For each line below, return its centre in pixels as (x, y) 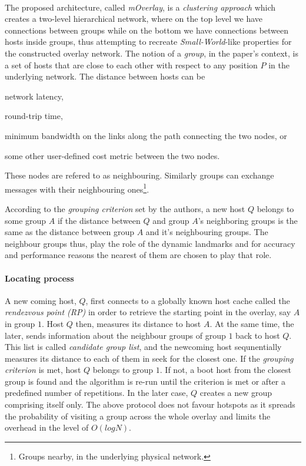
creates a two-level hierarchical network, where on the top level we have (134, 19)
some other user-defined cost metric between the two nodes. (112, 155)
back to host (258, 335)
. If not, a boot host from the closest (225, 370)
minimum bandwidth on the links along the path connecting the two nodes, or (146, 135)
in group (20, 323)
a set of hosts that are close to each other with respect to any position (131, 65)
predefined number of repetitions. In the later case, (97, 393)
